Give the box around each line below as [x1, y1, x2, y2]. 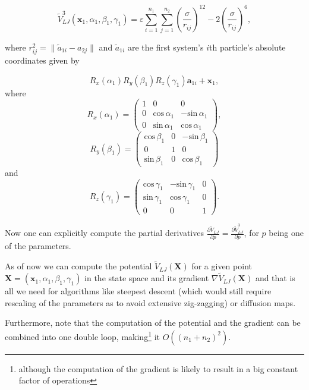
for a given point [191, 260, 252, 272]
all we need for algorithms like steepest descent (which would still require [5, 285, 272, 297]
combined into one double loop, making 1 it [5, 328, 160, 342]
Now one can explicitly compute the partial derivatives [5, 227, 204, 239]
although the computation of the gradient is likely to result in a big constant [18, 362, 298, 375]
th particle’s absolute [209, 40, 286, 53]
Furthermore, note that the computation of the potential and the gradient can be [5, 316, 301, 329]
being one [269, 227, 304, 239]
